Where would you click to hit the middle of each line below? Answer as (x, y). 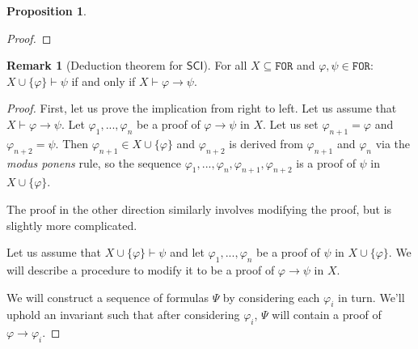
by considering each (271, 297)
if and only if (103, 81)
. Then (72, 143)
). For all (225, 65)
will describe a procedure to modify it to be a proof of (141, 269)
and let (187, 252)
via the (393, 143)
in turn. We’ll (372, 297)
